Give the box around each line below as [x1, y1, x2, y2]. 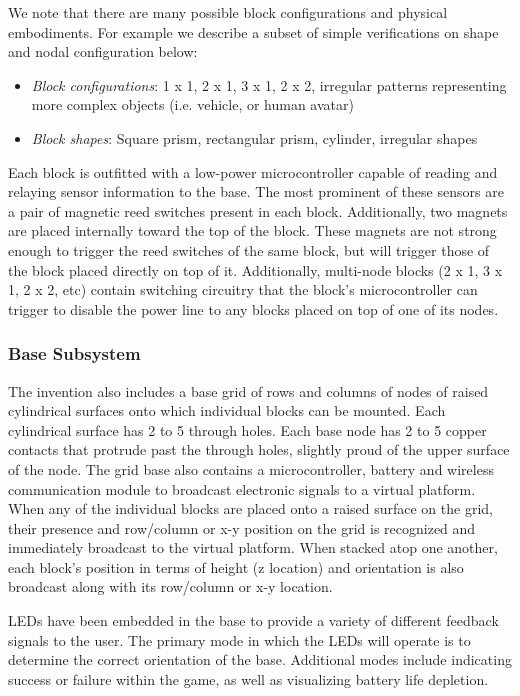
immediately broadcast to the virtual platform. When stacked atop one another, [8, 537, 498, 558]
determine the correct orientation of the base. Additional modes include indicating [8, 649, 512, 670]
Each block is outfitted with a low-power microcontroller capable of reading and [8, 161, 498, 182]
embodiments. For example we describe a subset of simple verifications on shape [8, 21, 499, 42]
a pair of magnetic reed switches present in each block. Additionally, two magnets [8, 200, 508, 221]
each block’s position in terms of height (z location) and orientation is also [8, 556, 464, 577]
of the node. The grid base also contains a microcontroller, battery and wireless [8, 458, 494, 479]
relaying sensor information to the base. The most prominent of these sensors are [8, 181, 504, 202]
